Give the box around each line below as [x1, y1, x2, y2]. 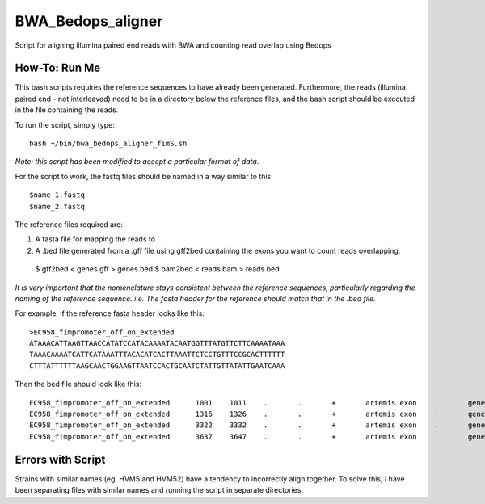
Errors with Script [15, 452, 106, 466]
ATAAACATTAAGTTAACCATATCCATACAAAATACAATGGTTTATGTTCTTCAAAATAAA [29, 339, 285, 348]
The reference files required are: [15, 219, 123, 229]
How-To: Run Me [15, 61, 101, 75]
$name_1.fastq [29, 191, 85, 199]
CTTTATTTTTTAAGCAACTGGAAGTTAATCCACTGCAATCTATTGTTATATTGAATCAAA [29, 361, 285, 371]
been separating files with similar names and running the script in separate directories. [15, 485, 303, 495]
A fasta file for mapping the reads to [35, 234, 156, 244]
